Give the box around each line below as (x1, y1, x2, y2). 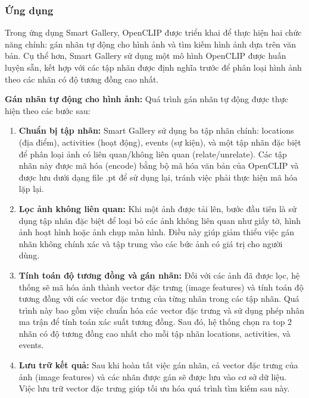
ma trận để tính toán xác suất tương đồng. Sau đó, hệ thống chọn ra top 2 (18, 315, 292, 328)
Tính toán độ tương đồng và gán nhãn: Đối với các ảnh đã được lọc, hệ (18, 269, 300, 281)
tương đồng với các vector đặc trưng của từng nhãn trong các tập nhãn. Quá (18, 292, 299, 305)
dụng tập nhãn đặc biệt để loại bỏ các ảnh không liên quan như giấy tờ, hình (18, 214, 301, 226)
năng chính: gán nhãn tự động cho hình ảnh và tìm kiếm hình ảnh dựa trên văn (5, 37, 296, 50)
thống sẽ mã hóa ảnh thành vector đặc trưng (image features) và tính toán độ (18, 280, 304, 293)
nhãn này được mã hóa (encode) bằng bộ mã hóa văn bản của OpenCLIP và (18, 159, 299, 172)
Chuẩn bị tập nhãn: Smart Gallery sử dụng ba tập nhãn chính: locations (18, 124, 294, 137)
